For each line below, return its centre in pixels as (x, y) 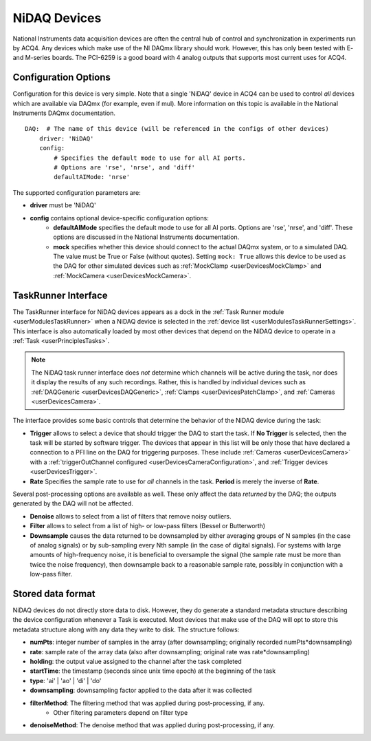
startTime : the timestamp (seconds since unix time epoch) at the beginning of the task (153, 671)
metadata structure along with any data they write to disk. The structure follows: (126, 629)
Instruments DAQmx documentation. (64, 113)
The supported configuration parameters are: (77, 192)
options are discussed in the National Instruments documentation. (146, 237)
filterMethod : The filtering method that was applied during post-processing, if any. (147, 703)
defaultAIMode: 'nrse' (92, 177)
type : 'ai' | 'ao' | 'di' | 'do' (66, 680)
